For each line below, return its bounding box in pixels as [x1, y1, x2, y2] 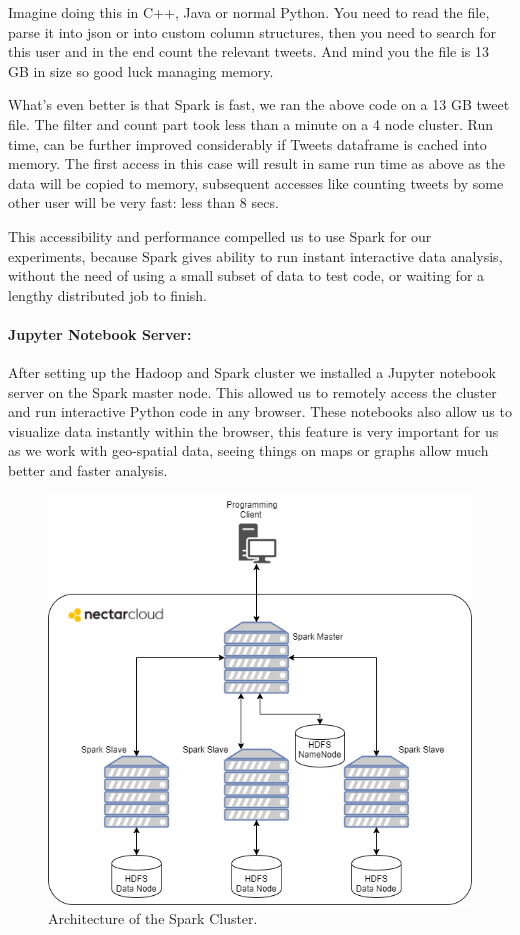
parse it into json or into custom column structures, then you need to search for [8, 21, 496, 42]
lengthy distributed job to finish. [8, 284, 207, 305]
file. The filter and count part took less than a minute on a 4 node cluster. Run [8, 113, 494, 134]
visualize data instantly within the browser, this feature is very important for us [8, 420, 499, 441]
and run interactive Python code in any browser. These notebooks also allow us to [8, 401, 512, 422]
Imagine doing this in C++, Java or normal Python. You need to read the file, [8, 2, 490, 22]
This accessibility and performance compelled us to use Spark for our [8, 225, 432, 246]
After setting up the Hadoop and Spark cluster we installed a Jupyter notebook [8, 362, 496, 383]
